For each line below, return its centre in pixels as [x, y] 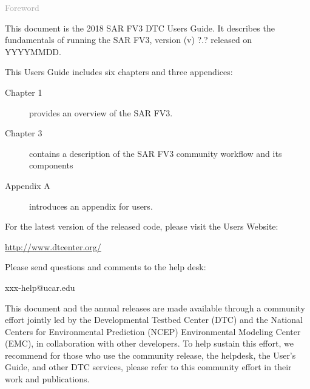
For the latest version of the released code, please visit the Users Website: [142, 226]
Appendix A [28, 185]
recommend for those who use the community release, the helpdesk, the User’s [150, 355]
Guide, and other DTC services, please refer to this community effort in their [148, 367]
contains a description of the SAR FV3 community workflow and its [156, 153]
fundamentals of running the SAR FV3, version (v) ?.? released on [129, 40]
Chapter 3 [24, 133]
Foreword [22, 7]
